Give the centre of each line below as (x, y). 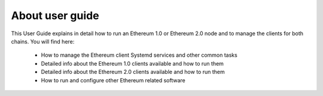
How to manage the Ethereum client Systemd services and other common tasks (139, 55)
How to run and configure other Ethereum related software (113, 80)
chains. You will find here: (43, 41)
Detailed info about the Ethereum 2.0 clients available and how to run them (133, 72)
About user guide (55, 16)
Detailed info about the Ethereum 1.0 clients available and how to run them (132, 63)
